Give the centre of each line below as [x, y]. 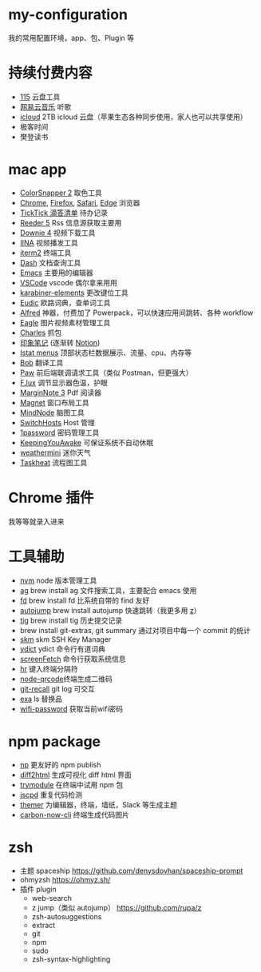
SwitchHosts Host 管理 [57, 422]
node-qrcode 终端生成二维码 [66, 679]
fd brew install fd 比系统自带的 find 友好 [85, 600]
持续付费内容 [51, 73]
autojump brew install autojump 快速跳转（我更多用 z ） [110, 610]
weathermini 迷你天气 [55, 452]
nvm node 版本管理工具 [58, 580]
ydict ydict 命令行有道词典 [62, 648]
